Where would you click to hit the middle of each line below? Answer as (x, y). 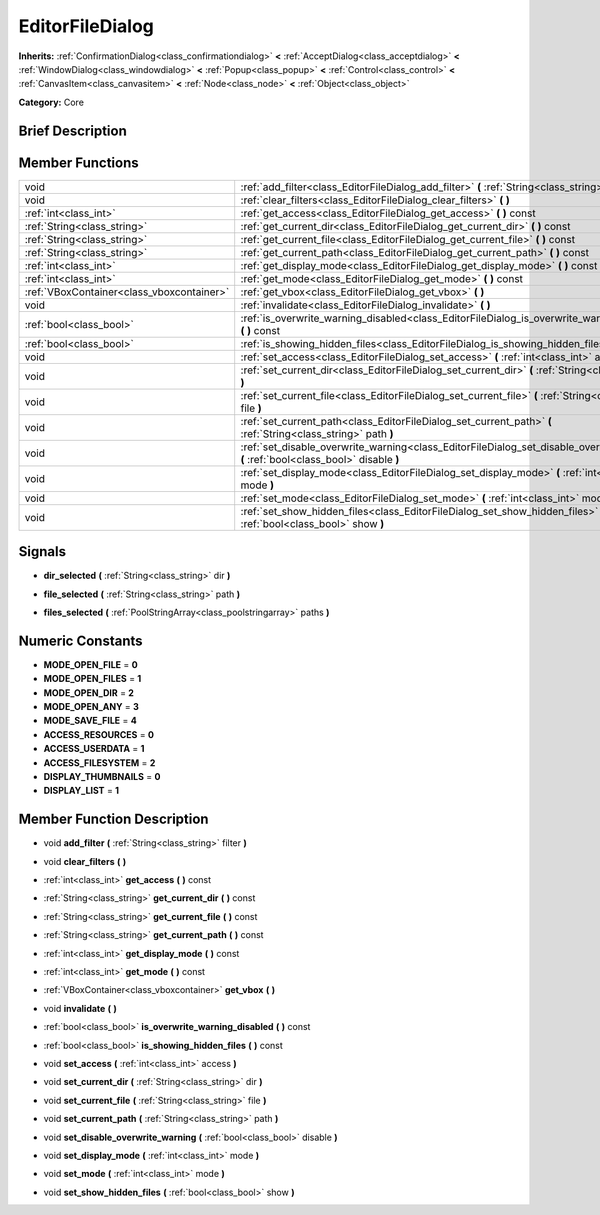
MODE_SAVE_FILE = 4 (90, 721)
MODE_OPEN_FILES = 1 (92, 679)
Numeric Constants (81, 640)
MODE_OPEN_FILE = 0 (91, 664)
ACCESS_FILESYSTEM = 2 (99, 762)
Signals (42, 551)
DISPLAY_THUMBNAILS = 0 (102, 776)
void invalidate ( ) (80, 1008)
